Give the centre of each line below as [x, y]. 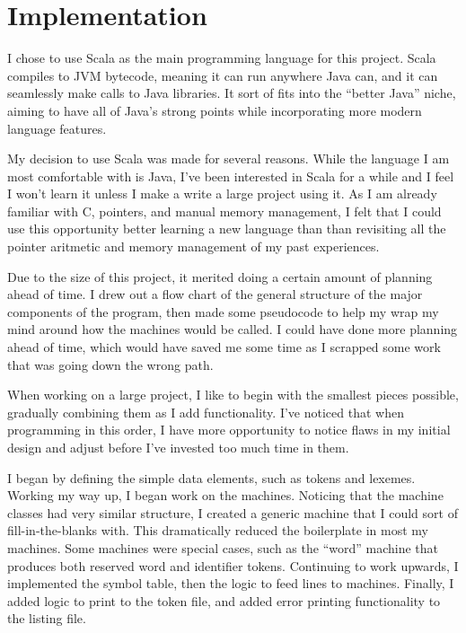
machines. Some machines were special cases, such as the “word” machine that [223, 547]
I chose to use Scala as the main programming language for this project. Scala [222, 58]
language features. [57, 128]
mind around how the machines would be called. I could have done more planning [233, 329]
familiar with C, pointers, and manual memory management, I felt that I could [224, 211]
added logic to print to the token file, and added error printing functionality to [224, 600]
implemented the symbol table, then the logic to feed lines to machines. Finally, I [231, 583]
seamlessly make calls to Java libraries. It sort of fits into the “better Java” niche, [232, 93]
